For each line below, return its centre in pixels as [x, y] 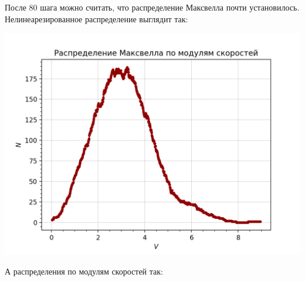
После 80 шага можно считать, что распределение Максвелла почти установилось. [152, 7]
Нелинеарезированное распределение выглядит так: [96, 18]
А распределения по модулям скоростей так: [84, 271]
